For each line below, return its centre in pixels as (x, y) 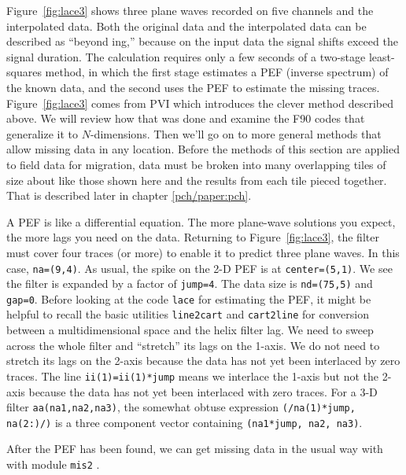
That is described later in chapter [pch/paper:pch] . (129, 195)
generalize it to (42, 133)
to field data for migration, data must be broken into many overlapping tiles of (196, 164)
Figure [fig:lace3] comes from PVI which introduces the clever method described (200, 103)
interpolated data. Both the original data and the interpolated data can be (186, 26)
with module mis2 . (53, 464)
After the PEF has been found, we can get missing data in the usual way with (195, 449)
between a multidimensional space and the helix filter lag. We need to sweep (190, 330)
